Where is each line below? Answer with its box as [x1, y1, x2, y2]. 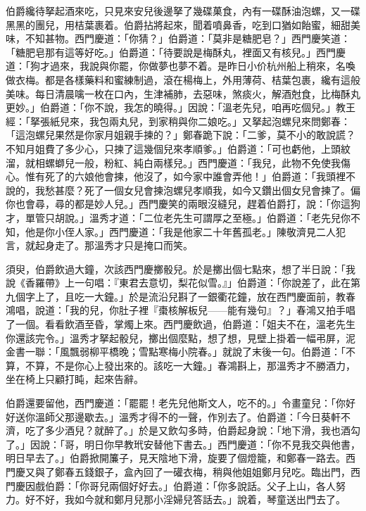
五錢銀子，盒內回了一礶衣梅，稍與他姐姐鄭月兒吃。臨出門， [74, 465, 351, 479]
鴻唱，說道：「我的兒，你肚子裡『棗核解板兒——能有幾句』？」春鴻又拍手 [6, 303, 346, 317]
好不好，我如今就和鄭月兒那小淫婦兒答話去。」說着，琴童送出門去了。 [25, 492, 346, 507]
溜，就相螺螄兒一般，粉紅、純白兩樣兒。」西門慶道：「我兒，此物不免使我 [6, 155, 341, 170]
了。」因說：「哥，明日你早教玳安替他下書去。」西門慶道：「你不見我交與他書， [6, 436, 360, 451]
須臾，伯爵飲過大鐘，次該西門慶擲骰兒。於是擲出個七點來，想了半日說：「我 [6, 261, 355, 276]
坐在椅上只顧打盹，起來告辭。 [6, 372, 144, 386]
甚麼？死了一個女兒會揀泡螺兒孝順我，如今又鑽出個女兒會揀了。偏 [54, 182, 360, 197]
